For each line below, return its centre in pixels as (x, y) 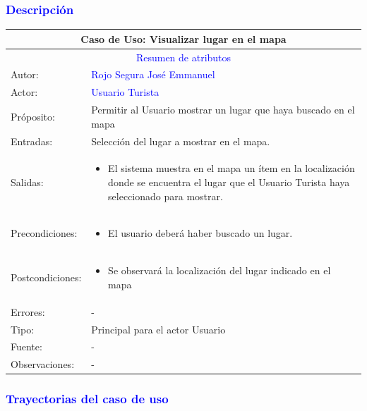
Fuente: (26, 346)
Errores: (28, 311)
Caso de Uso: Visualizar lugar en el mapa (183, 38)
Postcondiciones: (46, 277)
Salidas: (27, 182)
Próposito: (33, 116)
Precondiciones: (44, 233)
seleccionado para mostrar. (166, 196)
